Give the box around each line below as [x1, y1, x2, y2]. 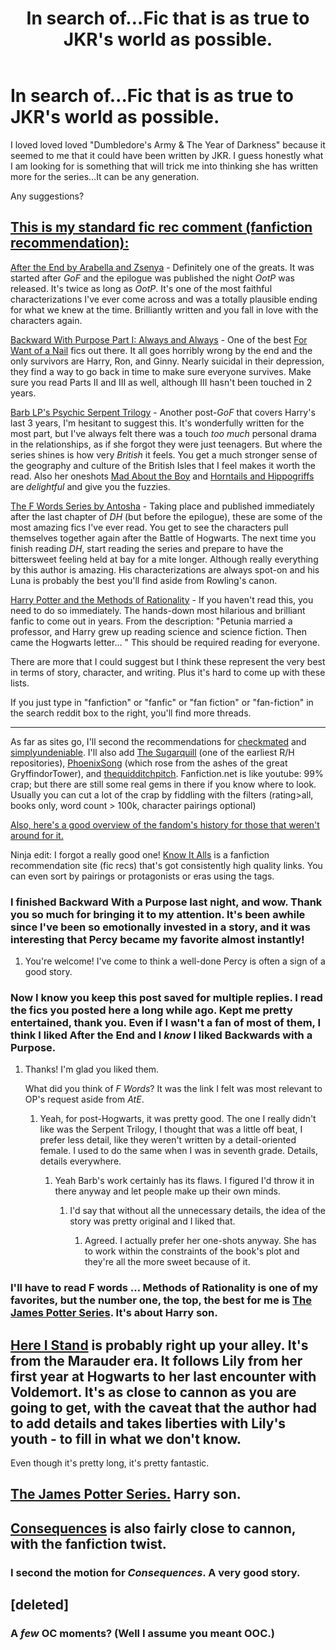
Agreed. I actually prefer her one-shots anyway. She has [84, 1235, 317, 1247]
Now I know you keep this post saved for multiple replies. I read [10, 990, 323, 1004]
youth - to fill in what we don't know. [10, 1430, 242, 1447]
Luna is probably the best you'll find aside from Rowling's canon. [10, 574, 278, 586]
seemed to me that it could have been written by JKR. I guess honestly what [10, 149, 324, 161]
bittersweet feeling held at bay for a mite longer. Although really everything [10, 553, 319, 565]
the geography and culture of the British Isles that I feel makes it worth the [10, 459, 316, 471]
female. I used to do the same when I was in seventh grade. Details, [39, 1145, 319, 1157]
